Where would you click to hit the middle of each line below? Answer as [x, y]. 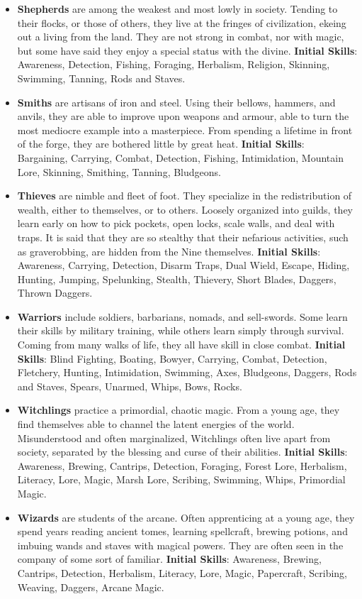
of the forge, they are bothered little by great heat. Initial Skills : [161, 144]
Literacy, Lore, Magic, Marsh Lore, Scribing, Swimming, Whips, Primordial [181, 479]
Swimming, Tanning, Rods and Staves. [101, 78]
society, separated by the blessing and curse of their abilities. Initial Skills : [182, 452]
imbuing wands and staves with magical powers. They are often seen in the [180, 545]
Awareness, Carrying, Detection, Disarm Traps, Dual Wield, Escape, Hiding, [183, 265]
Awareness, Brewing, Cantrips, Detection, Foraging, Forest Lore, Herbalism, [182, 465]
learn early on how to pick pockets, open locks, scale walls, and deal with [176, 223]
